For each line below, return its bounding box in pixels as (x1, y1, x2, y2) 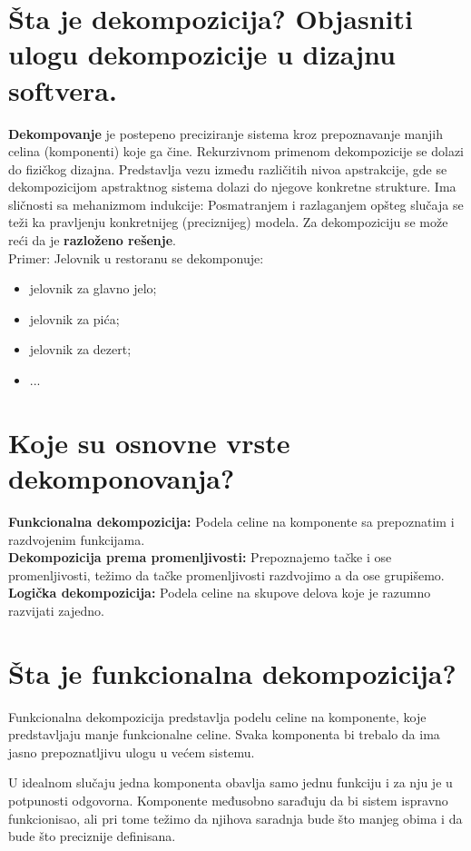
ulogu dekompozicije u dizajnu (8, 35, 397, 73)
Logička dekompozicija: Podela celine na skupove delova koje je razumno (8, 583, 431, 602)
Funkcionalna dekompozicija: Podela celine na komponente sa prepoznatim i (8, 511, 455, 530)
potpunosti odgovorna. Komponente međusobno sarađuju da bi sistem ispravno (8, 791, 448, 809)
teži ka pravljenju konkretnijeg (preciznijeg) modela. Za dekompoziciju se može (8, 213, 448, 232)
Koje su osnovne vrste (8, 423, 290, 460)
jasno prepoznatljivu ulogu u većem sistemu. (8, 742, 255, 761)
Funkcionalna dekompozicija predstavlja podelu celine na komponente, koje (8, 707, 427, 726)
